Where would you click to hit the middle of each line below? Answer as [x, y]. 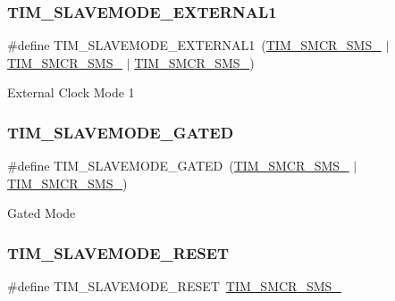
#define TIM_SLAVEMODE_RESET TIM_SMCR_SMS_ [174, 286]
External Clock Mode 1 [71, 92]
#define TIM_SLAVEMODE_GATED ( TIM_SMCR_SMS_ [178, 166]
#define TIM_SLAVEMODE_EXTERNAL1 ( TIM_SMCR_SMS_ [194, 45]
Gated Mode [42, 213]
